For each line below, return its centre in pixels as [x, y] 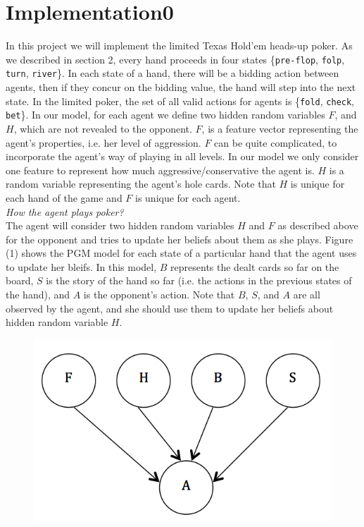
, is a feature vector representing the [280, 128]
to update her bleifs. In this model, [81, 266]
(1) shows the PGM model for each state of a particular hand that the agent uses [181, 253]
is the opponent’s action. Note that [159, 295]
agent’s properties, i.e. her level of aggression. [103, 142]
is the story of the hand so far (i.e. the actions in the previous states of [199, 280]
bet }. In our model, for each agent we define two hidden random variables [165, 115]
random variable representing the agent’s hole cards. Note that [141, 184]
